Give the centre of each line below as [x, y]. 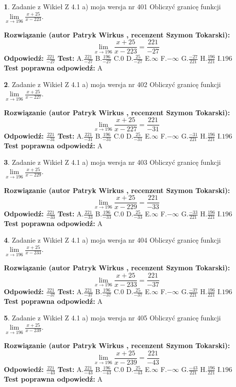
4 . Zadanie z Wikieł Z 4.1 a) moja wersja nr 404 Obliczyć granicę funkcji [112, 239]
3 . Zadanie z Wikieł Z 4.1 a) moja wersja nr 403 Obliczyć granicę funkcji [112, 162]
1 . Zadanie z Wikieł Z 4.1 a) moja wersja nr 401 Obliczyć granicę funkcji [112, 6]
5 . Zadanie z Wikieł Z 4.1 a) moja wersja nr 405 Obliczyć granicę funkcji [112, 317]
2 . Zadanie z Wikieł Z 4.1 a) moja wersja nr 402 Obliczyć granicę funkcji [112, 84]
